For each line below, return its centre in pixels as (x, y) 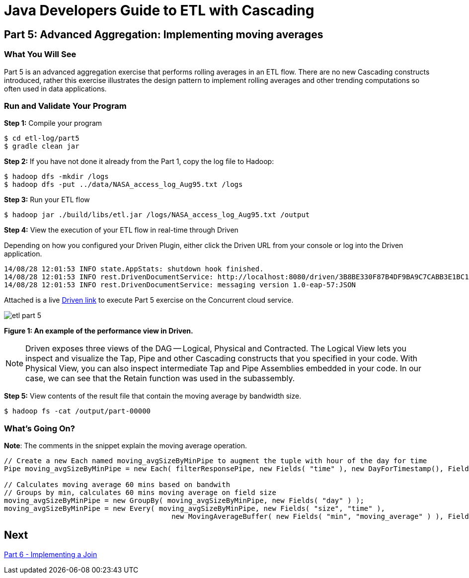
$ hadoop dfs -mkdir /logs (56, 177)
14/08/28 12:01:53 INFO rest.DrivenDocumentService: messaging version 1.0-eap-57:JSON (180, 285)
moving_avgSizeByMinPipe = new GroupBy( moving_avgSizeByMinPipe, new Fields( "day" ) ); (184, 501)
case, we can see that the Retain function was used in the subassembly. (160, 378)
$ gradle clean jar (42, 146)
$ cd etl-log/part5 (42, 138)
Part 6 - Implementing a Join (51, 554)
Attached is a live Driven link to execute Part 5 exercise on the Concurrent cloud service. (149, 300)
